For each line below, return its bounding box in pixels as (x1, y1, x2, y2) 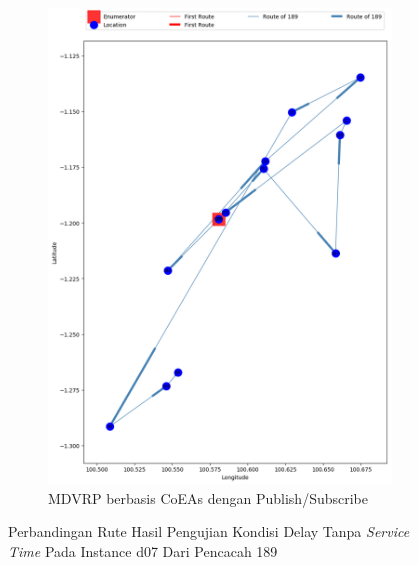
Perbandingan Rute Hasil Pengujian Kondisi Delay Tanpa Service (8, 521, 410, 542)
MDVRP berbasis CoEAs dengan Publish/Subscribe (48, 487, 368, 508)
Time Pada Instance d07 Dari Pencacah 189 (8, 540, 278, 561)
